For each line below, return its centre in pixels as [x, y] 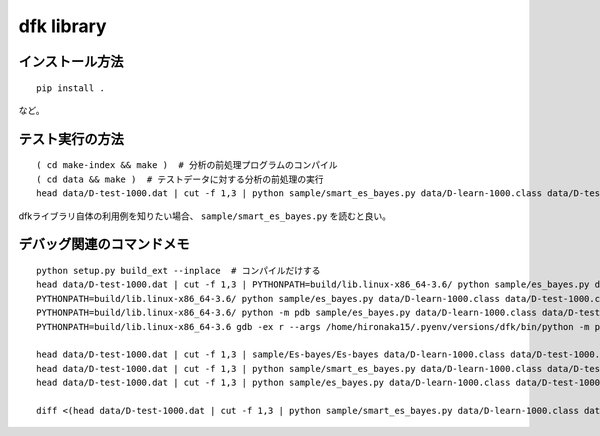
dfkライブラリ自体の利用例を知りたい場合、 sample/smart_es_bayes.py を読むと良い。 [205, 216]
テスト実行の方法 [71, 138]
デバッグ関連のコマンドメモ [104, 244]
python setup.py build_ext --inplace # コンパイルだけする [178, 270]
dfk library [62, 26]
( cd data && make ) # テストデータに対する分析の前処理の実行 [180, 179]
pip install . [70, 88]
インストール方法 [71, 61]
